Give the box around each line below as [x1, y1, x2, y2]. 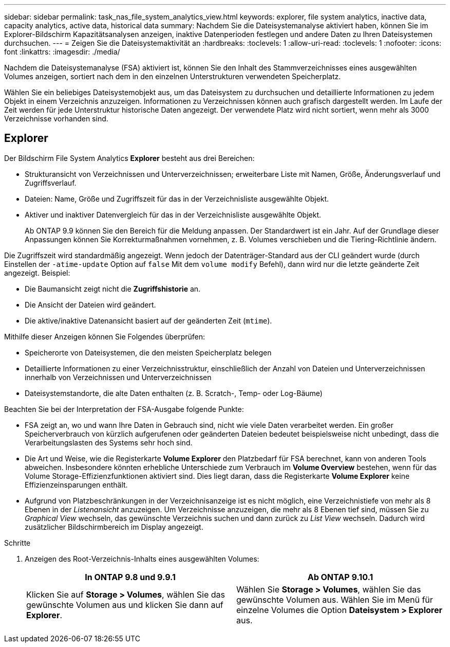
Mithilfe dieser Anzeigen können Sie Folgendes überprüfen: [4, 332, 205, 341]
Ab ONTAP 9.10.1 [307, 571, 373, 582]
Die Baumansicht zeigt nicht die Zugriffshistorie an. [25, 284, 201, 293]
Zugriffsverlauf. [25, 178, 77, 187]
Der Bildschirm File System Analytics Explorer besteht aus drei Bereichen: [4, 153, 255, 163]
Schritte [4, 538, 31, 547]
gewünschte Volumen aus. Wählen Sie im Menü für [236, 594, 433, 605]
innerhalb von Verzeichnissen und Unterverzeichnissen [25, 372, 212, 382]
